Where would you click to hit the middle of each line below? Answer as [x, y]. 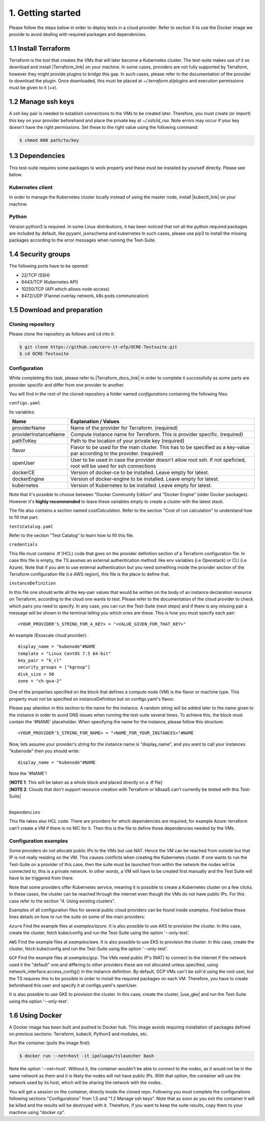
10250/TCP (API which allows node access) [66, 289]
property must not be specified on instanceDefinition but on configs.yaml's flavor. [92, 699]
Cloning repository [32, 324]
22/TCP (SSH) [36, 275]
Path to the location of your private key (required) [128, 441]
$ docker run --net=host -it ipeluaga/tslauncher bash [87, 1056]
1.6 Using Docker [36, 1015]
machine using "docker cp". [37, 1112]
